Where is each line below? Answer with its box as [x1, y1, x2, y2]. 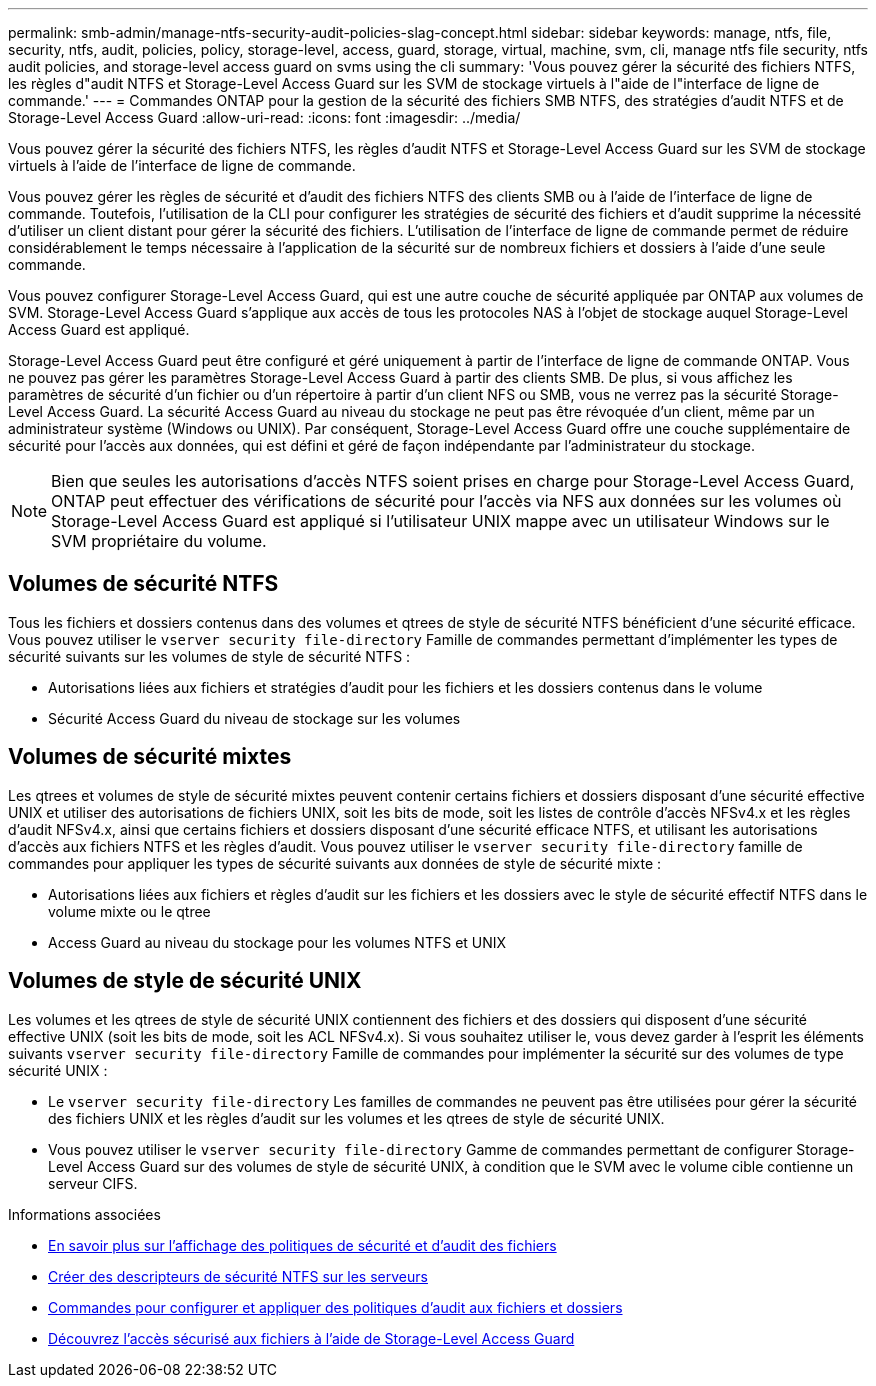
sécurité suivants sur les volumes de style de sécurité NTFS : [8, 647, 411, 665]
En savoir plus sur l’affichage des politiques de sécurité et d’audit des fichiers [48, 1236, 557, 1254]
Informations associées [8, 1205, 161, 1223]
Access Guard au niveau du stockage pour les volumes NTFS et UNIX [48, 933, 507, 951]
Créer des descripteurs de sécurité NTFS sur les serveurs [48, 1267, 428, 1285]
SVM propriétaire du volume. [51, 531, 267, 551]
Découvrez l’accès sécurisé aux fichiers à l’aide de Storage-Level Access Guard [48, 1329, 575, 1347]
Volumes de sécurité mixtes [8, 744, 292, 770]
